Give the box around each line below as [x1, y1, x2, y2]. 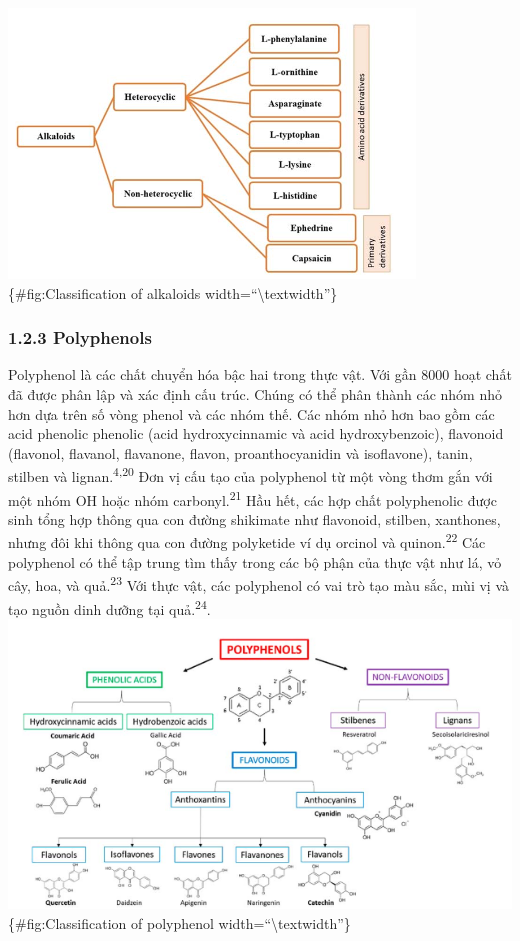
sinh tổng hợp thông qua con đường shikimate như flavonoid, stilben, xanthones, [8, 508, 501, 529]
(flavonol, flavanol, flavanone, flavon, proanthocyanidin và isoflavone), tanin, [8, 442, 473, 463]
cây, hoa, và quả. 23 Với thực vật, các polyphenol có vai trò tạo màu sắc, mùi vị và [8, 572, 509, 595]
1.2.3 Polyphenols [8, 325, 152, 350]
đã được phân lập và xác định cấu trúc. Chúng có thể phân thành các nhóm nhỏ [8, 384, 502, 404]
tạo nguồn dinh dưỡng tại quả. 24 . [8, 595, 211, 619]
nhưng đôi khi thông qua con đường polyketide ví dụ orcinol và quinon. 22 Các [8, 529, 486, 553]
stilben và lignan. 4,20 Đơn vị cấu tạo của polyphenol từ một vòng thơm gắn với [8, 463, 493, 487]
